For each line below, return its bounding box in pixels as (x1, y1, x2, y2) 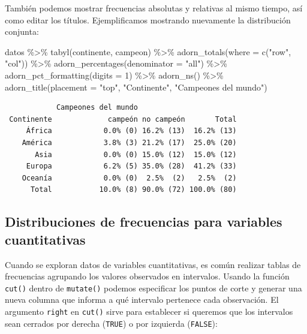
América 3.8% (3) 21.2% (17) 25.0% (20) (22, 138, 237, 147)
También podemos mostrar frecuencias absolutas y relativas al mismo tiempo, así (5, 2, 303, 14)
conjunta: (5, 25, 39, 38)
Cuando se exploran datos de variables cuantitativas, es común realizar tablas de (5, 258, 301, 270)
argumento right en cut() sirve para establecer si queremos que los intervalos (5, 305, 293, 317)
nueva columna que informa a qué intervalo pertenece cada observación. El (5, 293, 279, 306)
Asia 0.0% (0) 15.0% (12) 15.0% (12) (35, 150, 237, 159)
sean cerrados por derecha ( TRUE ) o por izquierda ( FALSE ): (5, 317, 218, 329)
